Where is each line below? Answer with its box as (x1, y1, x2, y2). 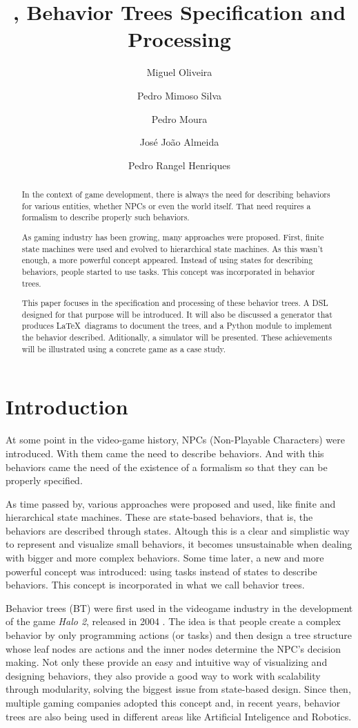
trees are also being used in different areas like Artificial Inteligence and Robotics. (6, 709, 352, 723)
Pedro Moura (151, 111, 208, 126)
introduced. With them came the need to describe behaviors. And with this (6, 446, 324, 460)
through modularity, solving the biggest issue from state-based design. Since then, (6, 682, 351, 696)
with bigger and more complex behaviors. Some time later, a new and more (6, 550, 324, 565)
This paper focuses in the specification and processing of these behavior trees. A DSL (21, 297, 328, 309)
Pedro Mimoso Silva (137, 88, 222, 102)
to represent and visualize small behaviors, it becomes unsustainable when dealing (6, 537, 352, 551)
